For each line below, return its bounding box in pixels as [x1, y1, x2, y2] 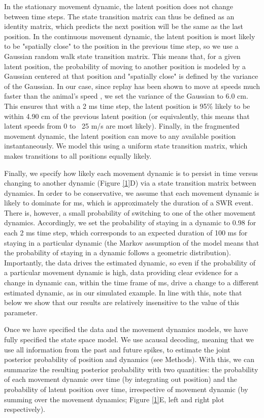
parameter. [4, 307, 38, 317]
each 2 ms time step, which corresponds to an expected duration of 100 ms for [4, 227, 248, 238]
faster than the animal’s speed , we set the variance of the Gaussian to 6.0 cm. [4, 91, 248, 101]
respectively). [4, 404, 46, 414]
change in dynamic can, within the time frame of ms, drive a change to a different [4, 277, 259, 288]
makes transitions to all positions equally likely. [4, 150, 152, 161]
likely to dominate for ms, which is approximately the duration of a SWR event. [4, 197, 253, 208]
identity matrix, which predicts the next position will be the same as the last [4, 21, 244, 32]
